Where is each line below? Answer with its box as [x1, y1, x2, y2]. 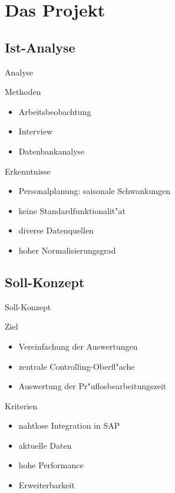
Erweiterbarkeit [18, 479, 75, 491]
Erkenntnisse [5, 165, 51, 177]
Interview [18, 125, 53, 137]
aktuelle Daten [18, 439, 72, 451]
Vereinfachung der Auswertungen [18, 340, 138, 352]
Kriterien [5, 399, 38, 412]
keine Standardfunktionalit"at [18, 204, 126, 216]
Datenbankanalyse [18, 144, 85, 157]
